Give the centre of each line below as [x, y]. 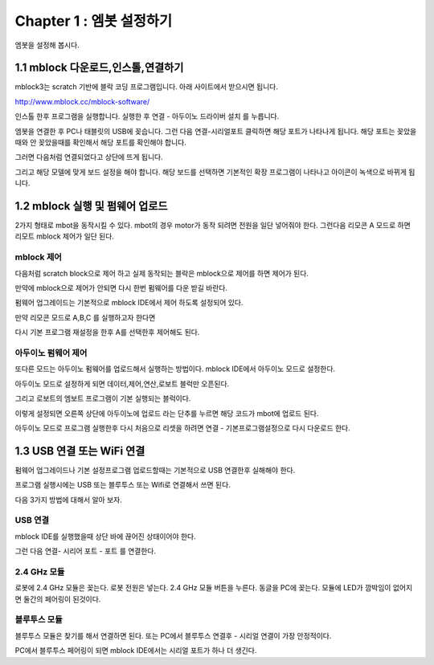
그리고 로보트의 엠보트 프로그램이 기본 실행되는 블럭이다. [103, 398]
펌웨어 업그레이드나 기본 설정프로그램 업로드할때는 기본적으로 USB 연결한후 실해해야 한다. [155, 470]
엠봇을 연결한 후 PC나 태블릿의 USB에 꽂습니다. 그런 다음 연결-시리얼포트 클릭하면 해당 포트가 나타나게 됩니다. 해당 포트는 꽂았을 [216, 131]
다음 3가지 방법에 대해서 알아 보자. [68, 500]
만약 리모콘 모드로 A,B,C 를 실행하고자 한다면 [85, 317]
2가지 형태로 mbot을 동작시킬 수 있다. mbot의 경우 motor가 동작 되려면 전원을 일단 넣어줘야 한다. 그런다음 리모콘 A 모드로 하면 [213, 226]
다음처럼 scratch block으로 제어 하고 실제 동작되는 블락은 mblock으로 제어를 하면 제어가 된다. [162, 273]
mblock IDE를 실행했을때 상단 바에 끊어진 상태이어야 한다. [105, 536]
